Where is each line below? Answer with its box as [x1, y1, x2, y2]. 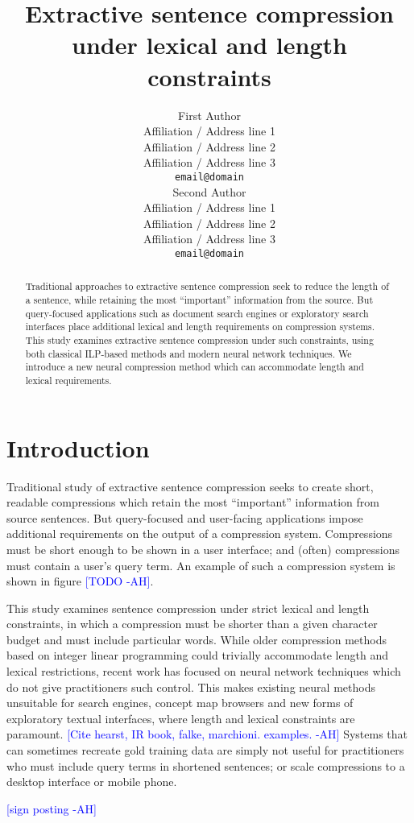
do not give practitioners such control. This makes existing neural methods [6, 678, 375, 695]
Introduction [6, 431, 150, 464]
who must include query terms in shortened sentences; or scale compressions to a [6, 757, 405, 774]
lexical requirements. [25, 373, 112, 387]
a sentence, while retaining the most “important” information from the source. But [25, 293, 374, 307]
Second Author [172, 183, 246, 200]
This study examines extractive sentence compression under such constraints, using [25, 333, 374, 346]
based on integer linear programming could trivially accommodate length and [6, 647, 388, 664]
